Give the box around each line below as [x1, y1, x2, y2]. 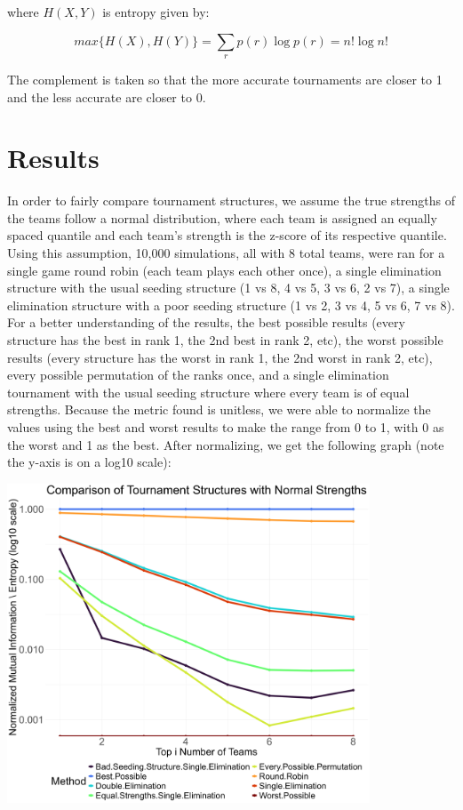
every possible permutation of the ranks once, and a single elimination [7, 365, 389, 384]
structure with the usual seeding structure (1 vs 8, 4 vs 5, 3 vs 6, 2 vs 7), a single [7, 278, 450, 297]
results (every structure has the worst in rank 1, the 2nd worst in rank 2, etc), [7, 348, 433, 366]
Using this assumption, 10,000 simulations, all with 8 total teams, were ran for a [7, 244, 445, 262]
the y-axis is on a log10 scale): [7, 453, 172, 471]
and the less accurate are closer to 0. [7, 87, 206, 106]
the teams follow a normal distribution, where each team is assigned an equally [7, 208, 437, 227]
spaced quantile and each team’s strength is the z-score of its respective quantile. [7, 226, 447, 245]
